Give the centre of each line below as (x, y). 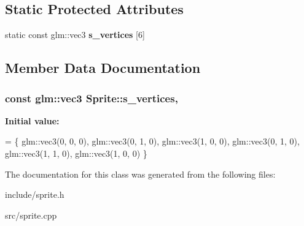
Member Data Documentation (103, 68)
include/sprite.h (35, 194)
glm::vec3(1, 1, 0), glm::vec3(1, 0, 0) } (76, 153)
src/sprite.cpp (31, 215)
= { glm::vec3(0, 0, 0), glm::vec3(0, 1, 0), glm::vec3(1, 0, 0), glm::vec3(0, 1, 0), (152, 141)
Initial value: (32, 120)
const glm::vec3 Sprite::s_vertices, (92, 98)
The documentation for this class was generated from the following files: (140, 174)
